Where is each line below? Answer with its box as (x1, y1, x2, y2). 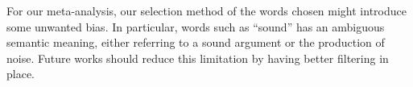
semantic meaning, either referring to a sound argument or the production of (6, 34, 385, 51)
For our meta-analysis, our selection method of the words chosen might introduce (6, 2, 407, 19)
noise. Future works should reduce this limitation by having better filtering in (6, 49, 389, 66)
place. (6, 65, 35, 82)
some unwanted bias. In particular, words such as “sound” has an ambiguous (6, 18, 385, 35)
